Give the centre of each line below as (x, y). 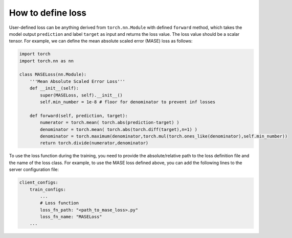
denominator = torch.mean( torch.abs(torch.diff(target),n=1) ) (119, 129)
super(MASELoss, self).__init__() (81, 95)
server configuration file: (34, 169)
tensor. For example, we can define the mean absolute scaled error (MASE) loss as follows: (101, 41)
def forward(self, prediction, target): (79, 116)
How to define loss (48, 13)
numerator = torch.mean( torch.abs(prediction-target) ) (110, 123)
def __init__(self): (54, 88)
